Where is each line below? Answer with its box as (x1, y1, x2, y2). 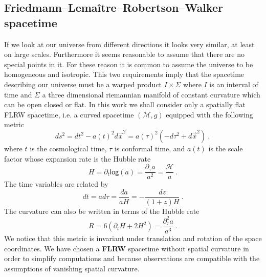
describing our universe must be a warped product (4, 78, 162, 89)
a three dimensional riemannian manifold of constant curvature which (42, 89, 260, 100)
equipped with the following (166, 109, 253, 120)
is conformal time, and (114, 143, 185, 153)
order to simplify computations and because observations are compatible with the (4, 253, 260, 264)
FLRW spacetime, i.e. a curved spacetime (4, 109, 134, 120)
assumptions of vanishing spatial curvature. (4, 263, 140, 273)
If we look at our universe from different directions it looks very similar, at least (4, 38, 255, 49)
